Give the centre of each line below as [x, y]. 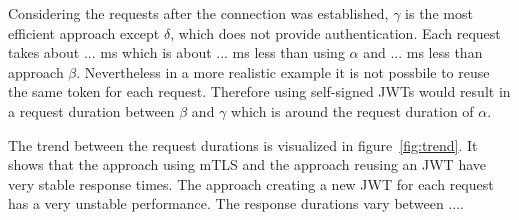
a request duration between [91, 110]
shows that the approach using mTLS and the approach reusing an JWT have [247, 164]
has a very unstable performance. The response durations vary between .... [236, 203]
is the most [439, 13]
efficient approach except [84, 32]
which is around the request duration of [352, 110]
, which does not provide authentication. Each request [335, 32]
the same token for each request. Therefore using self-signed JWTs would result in [259, 91]
